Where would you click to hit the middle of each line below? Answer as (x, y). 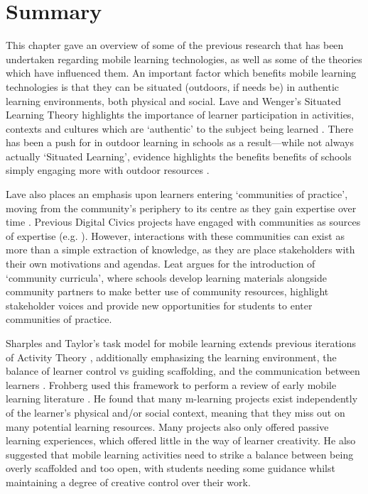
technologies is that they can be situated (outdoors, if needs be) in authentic (173, 86)
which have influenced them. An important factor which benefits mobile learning (181, 73)
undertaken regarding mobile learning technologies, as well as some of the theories (184, 59)
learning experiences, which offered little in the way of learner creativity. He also (181, 440)
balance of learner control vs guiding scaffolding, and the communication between (183, 371)
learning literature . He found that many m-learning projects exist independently (182, 399)
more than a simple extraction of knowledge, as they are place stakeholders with (180, 249)
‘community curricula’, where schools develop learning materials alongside (167, 277)
